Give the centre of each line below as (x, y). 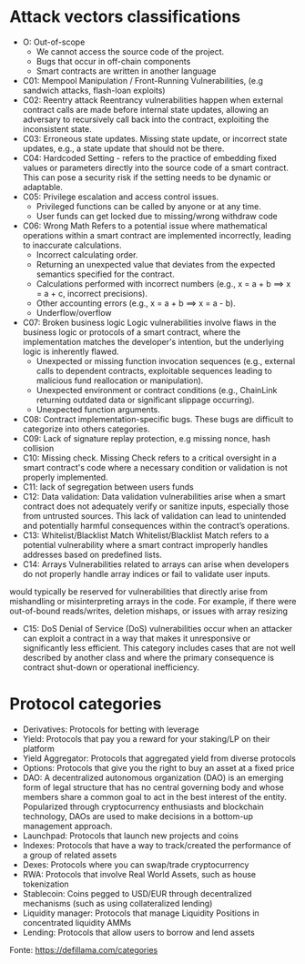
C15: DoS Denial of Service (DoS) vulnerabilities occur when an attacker (158, 628)
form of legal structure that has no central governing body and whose (153, 787)
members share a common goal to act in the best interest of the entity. (154, 797)
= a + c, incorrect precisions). (92, 293)
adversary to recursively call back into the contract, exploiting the (146, 119)
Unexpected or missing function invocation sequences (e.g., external (166, 360)
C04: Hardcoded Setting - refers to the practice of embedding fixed (150, 157)
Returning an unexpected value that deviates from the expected (156, 264)
